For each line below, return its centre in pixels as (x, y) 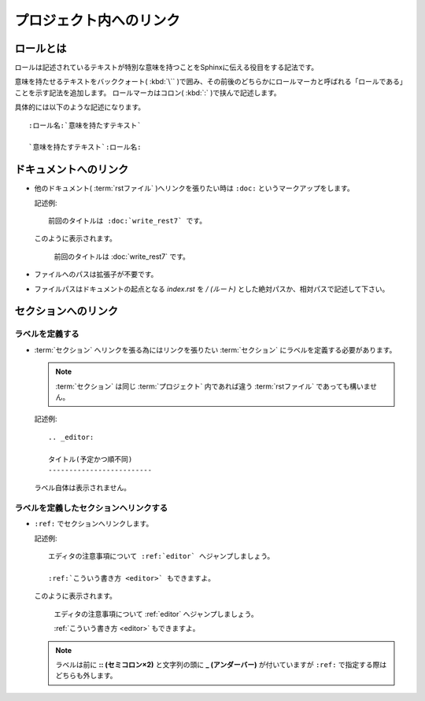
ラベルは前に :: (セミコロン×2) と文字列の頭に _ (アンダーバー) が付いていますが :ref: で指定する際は (221, 664)
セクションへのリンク (66, 311)
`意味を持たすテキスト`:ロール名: (85, 147)
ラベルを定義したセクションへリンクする (91, 508)
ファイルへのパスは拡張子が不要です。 (96, 275)
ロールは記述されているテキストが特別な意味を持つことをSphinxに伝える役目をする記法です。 (166, 68)
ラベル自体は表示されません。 (83, 488)
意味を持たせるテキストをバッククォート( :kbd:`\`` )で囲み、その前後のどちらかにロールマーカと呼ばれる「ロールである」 (211, 82)
